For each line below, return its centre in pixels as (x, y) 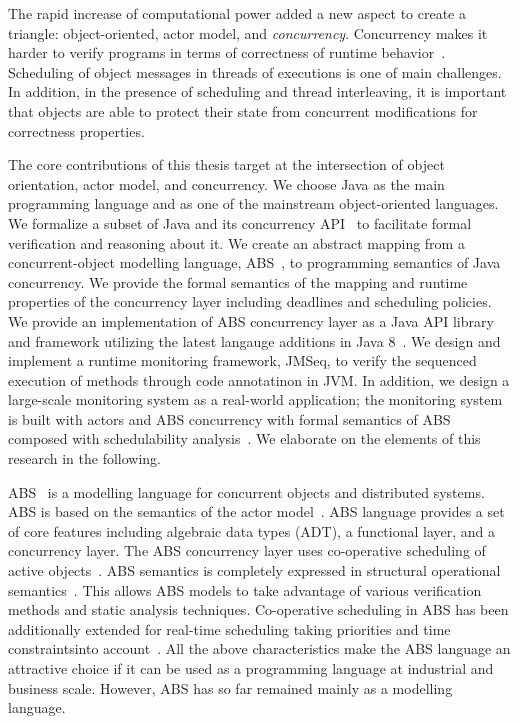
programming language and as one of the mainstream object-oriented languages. (253, 203)
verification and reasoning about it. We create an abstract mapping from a (236, 242)
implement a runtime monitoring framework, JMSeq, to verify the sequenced (242, 360)
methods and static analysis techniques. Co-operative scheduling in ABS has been (258, 609)
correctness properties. (76, 130)
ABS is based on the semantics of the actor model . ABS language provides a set (256, 511)
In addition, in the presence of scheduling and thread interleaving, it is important (257, 91)
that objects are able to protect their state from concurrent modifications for (243, 110)
